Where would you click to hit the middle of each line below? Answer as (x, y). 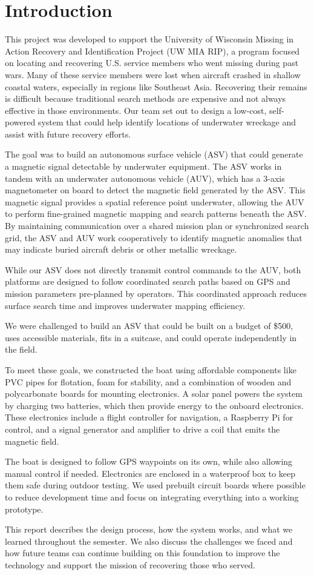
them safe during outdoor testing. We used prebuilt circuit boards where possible (155, 485)
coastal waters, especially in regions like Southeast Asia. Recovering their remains (156, 86)
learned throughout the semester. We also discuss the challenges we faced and (149, 541)
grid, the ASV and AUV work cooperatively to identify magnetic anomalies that (154, 237)
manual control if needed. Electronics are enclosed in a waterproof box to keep (150, 473)
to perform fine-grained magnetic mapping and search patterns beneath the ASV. (156, 214)
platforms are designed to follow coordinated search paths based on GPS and (148, 281)
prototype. (24, 509)
